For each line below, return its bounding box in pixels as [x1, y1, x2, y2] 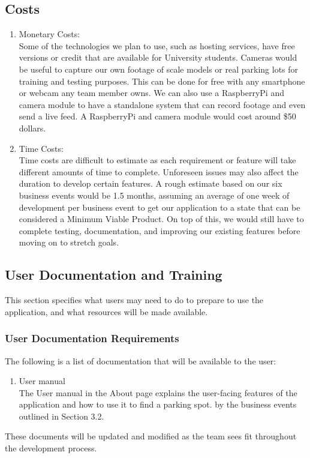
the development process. [5, 442, 97, 454]
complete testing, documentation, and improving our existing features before [19, 224, 300, 237]
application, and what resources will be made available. [5, 305, 208, 318]
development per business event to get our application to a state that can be [19, 200, 300, 213]
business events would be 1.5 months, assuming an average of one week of [19, 188, 290, 201]
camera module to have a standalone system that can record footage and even [19, 98, 306, 110]
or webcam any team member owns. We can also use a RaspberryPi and [19, 86, 284, 99]
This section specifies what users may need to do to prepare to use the [5, 294, 264, 306]
